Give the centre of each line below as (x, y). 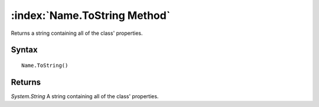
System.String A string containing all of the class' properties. (85, 96)
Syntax (24, 50)
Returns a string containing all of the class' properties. (77, 33)
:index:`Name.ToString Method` (91, 15)
